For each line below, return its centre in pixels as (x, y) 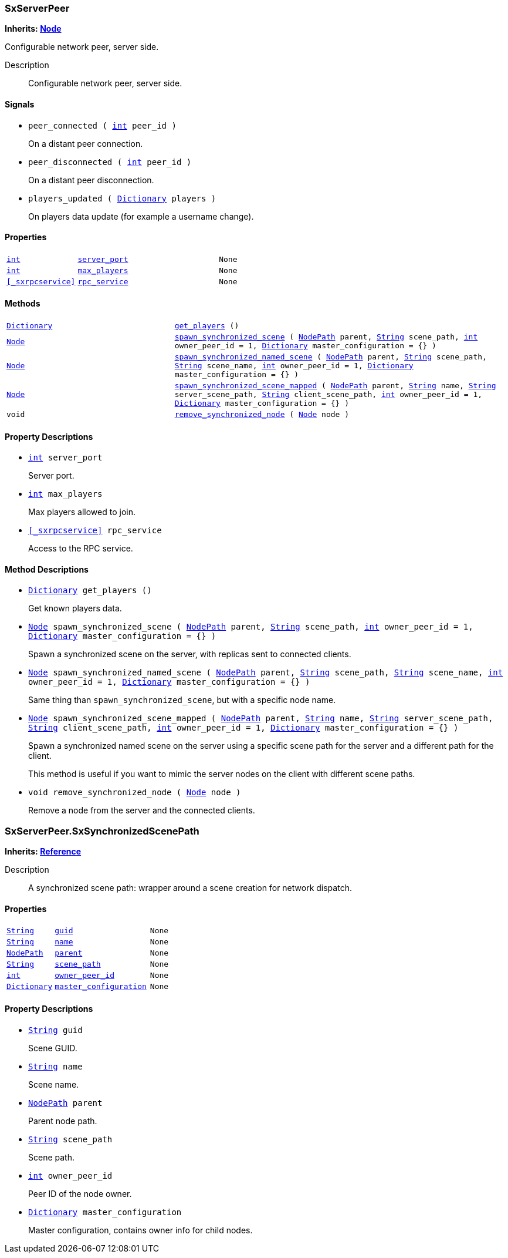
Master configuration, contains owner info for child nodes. (140, 1230)
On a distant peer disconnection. (91, 180)
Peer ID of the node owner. (80, 1193)
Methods (23, 304)
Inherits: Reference (43, 852)
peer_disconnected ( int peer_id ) (110, 162)
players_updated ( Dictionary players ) (122, 198)
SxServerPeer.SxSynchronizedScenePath (102, 831)
